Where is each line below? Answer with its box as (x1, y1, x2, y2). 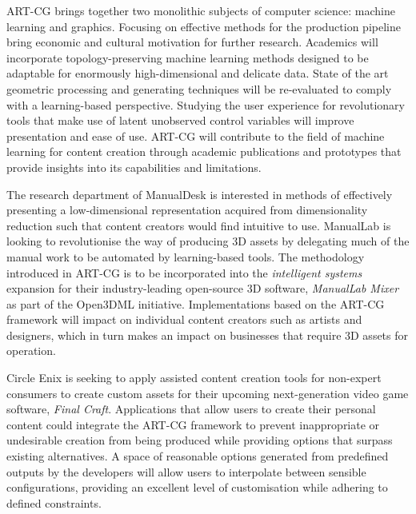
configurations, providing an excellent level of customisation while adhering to (6, 479, 388, 496)
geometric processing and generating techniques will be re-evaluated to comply (6, 80, 392, 97)
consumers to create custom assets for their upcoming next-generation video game (6, 385, 409, 401)
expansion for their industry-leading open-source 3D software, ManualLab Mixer (6, 280, 399, 297)
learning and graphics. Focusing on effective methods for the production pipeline (6, 18, 401, 34)
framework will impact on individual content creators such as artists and (6, 311, 362, 328)
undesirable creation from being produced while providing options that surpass (6, 432, 393, 448)
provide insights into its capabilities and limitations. (6, 158, 262, 175)
